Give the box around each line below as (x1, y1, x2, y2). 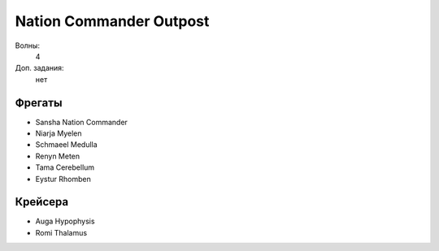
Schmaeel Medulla (35, 140, 98, 149)
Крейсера (15, 195, 69, 209)
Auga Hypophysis (35, 216, 95, 227)
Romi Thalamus (35, 227, 88, 237)
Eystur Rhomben (35, 174, 91, 184)
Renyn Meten (35, 151, 80, 161)
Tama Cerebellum (35, 162, 95, 172)
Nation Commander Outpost (15, 12, 210, 30)
